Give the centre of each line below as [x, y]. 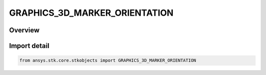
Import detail [29, 46]
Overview [24, 30]
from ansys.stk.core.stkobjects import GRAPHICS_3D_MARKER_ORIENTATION [108, 61]
